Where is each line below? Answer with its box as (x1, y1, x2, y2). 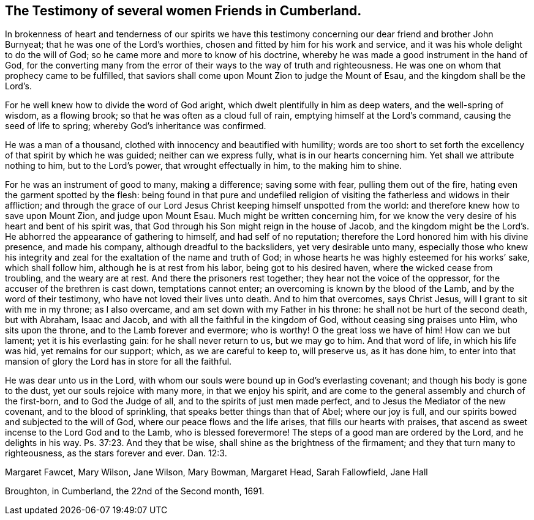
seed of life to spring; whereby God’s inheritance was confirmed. (5, 121, 266, 132)
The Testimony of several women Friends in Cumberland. (5, 3, 362, 18)
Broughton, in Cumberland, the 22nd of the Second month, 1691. (5, 486, 265, 497)
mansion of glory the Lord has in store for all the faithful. (5, 356, 232, 367)
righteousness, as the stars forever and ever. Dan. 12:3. (5, 448, 227, 459)
